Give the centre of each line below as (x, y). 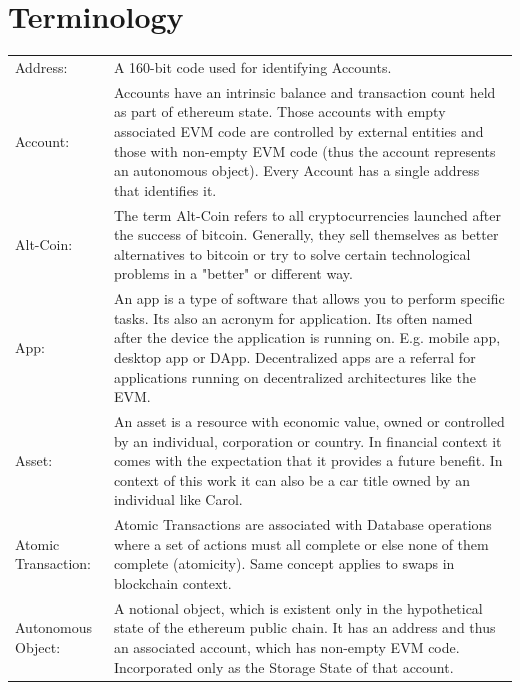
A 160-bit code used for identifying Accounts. (252, 66)
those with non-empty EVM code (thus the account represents (304, 150)
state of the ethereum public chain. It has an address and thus (304, 627)
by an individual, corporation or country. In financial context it (307, 440)
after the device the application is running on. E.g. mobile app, (307, 337)
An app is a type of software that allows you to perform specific (309, 298)
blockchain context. (172, 582)
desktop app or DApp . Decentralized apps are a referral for (294, 356)
